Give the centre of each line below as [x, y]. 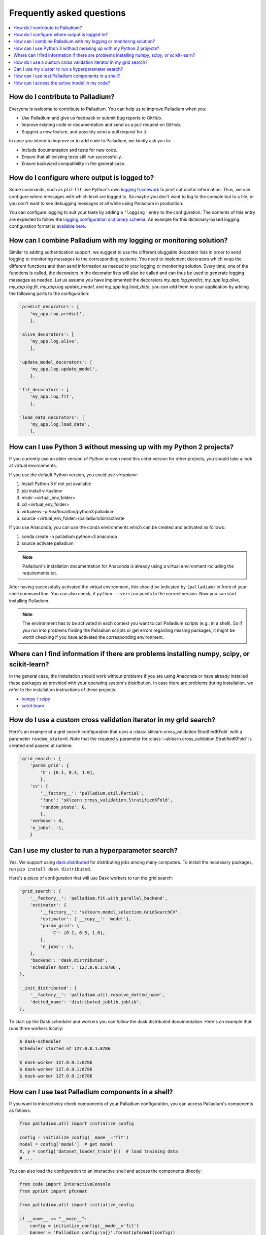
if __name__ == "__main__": [53, 1219]
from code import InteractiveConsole [65, 1184]
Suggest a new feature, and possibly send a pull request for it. [84, 131]
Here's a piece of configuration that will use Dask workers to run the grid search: [91, 878]
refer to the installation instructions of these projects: [63, 690]
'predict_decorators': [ [50, 307]
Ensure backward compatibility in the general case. [73, 164]
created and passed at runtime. [41, 745]
